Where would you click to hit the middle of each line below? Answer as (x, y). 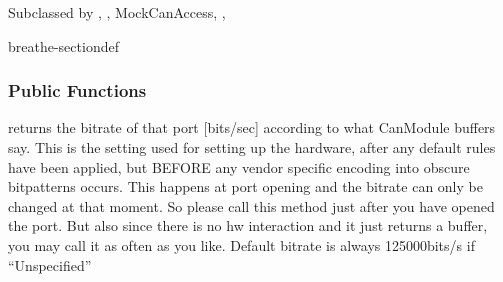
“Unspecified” (50, 264)
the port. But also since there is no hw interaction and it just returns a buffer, (248, 225)
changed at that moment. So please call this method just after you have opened (251, 205)
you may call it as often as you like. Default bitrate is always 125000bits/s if (241, 244)
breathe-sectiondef (63, 45)
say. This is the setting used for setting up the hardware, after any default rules (252, 147)
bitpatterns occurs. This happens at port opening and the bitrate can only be (245, 186)
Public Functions (77, 90)
